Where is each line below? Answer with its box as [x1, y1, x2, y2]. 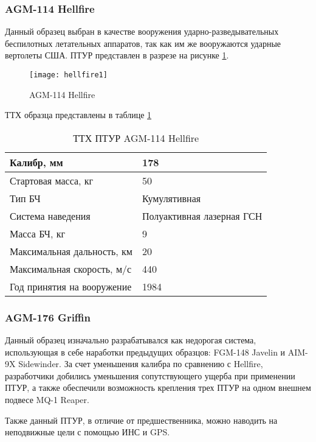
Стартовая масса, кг [10, 173, 94, 188]
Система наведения [10, 208, 91, 223]
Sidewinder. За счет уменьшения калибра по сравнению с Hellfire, [18, 357, 263, 370]
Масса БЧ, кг [10, 226, 66, 240]
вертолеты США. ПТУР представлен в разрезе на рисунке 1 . [5, 49, 229, 61]
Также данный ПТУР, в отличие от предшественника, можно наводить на [5, 413, 278, 426]
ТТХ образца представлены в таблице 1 [5, 108, 152, 121]
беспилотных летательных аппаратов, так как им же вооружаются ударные [5, 37, 281, 49]
